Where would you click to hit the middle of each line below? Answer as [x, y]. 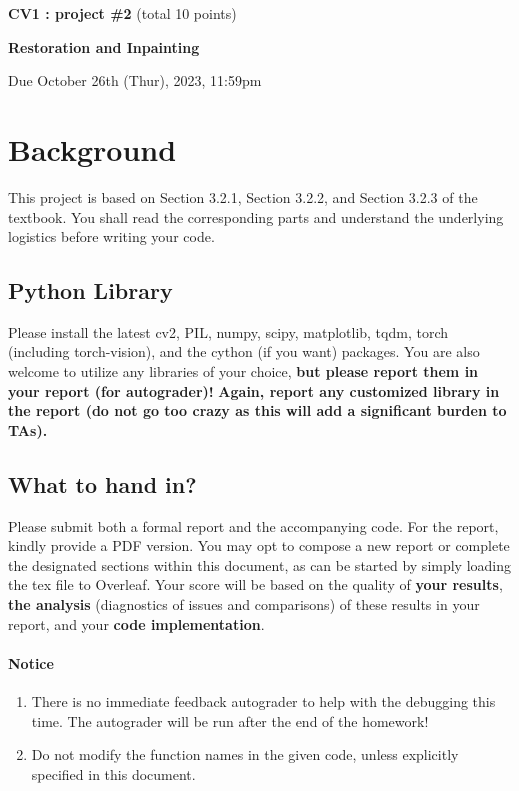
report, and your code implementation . [136, 623]
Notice [31, 662]
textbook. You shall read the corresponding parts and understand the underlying [256, 216]
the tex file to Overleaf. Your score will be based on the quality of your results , [255, 584]
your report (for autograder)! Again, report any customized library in [254, 390]
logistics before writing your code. [111, 236]
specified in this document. [113, 773]
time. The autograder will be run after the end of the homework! [230, 720]
